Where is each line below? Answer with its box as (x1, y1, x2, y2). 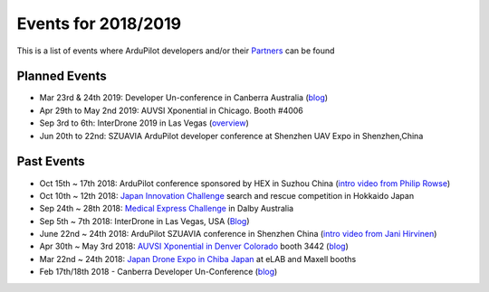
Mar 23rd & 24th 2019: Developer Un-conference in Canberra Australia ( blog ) (39, 92, 329, 103)
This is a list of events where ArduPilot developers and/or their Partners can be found (16, 45, 335, 56)
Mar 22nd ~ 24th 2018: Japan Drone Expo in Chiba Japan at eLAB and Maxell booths (39, 253, 357, 264)
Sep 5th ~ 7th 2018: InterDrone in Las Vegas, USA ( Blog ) (39, 215, 250, 226)
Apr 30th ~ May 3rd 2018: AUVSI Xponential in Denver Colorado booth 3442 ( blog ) (39, 240, 349, 252)
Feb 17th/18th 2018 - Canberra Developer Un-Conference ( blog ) (39, 267, 278, 278)
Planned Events (16, 69, 108, 84)
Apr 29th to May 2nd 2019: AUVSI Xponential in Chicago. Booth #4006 (39, 105, 303, 116)
